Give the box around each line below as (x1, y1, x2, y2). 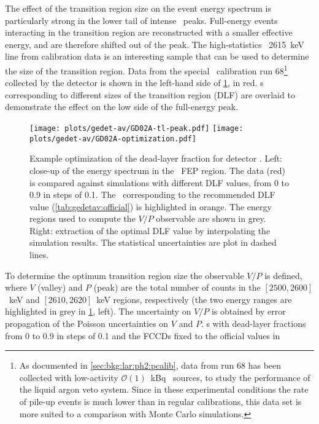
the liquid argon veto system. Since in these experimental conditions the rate (19, 383, 309, 396)
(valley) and (37, 281, 83, 294)
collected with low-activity (19, 371, 118, 383)
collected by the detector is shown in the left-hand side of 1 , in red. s (5, 76, 264, 89)
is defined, (264, 269, 302, 281)
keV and (9, 292, 40, 305)
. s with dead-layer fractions (201, 317, 306, 330)
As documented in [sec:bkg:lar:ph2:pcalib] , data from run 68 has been (19, 359, 282, 372)
